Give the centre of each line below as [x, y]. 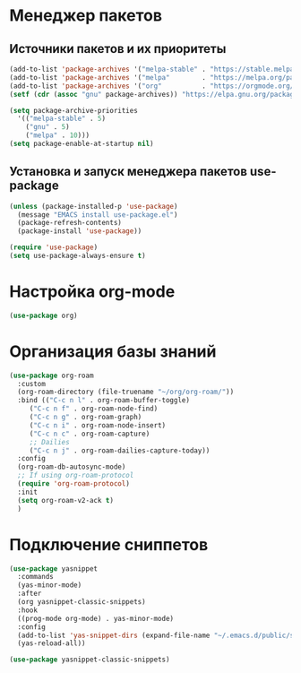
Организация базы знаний [113, 351]
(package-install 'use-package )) [80, 231]
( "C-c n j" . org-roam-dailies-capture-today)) [120, 450]
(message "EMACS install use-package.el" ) [98, 215]
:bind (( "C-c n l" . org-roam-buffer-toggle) [104, 401]
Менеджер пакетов [86, 16]
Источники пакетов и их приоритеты [118, 49]
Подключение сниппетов [109, 544]
